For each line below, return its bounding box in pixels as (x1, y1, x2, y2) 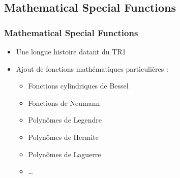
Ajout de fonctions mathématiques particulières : (16, 63, 168, 74)
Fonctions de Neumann (28, 97, 100, 108)
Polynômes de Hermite (28, 131, 99, 142)
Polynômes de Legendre (28, 114, 102, 125)
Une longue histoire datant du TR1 (16, 46, 126, 56)
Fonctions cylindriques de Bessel (28, 80, 129, 91)
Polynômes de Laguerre (28, 149, 101, 159)
